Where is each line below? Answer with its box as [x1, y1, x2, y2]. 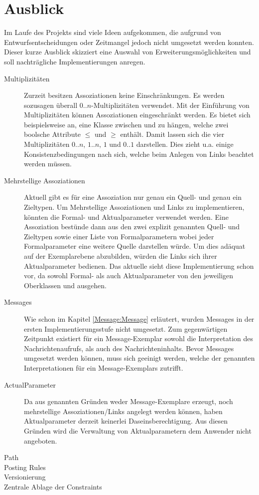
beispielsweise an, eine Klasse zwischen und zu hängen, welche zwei [24, 119, 229, 129]
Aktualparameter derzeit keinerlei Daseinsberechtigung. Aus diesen [24, 416, 228, 426]
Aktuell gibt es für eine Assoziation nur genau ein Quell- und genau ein [24, 192, 242, 202]
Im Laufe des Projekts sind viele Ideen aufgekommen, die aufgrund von [4, 27, 221, 37]
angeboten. [24, 435, 57, 446]
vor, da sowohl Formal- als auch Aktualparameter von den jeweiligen [24, 270, 234, 281]
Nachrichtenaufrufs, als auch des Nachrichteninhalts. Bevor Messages [24, 343, 234, 353]
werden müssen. [24, 158, 72, 169]
